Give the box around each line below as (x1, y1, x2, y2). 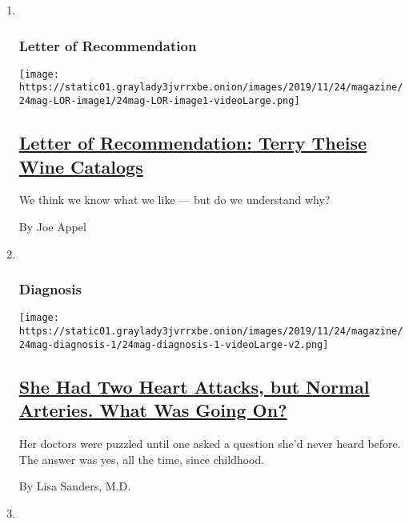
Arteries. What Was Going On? (18, 398, 287, 422)
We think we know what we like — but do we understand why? (18, 191, 331, 208)
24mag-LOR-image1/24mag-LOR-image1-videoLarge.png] (18, 95, 300, 107)
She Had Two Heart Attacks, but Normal (18, 374, 370, 398)
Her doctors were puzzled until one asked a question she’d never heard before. (18, 434, 401, 451)
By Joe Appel (18, 218, 86, 234)
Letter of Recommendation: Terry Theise (18, 130, 367, 155)
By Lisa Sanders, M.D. (18, 478, 131, 494)
